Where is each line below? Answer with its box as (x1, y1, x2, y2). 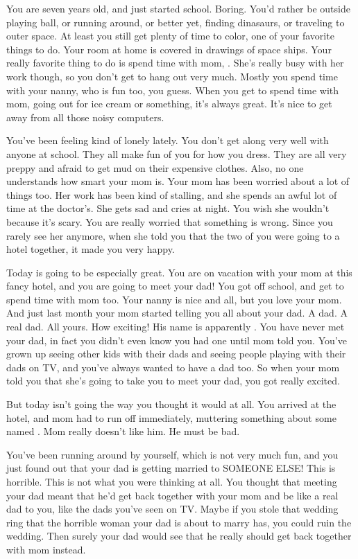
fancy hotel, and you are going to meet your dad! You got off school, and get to (6, 278, 344, 293)
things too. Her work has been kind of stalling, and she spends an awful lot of (6, 187, 337, 202)
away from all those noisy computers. (6, 109, 164, 124)
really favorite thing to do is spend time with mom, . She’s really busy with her (6, 55, 344, 70)
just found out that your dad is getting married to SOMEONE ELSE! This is (6, 461, 336, 475)
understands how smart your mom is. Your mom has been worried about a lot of (6, 174, 350, 188)
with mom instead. (6, 542, 86, 556)
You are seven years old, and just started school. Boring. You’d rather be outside (6, 1, 350, 15)
